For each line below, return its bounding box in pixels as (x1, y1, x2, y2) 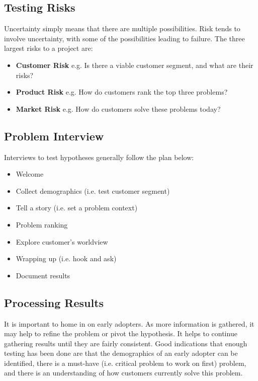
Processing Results (4, 294, 104, 310)
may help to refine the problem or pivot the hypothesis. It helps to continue (4, 328, 237, 339)
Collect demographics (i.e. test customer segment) (16, 185, 170, 196)
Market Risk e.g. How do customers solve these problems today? (16, 103, 221, 114)
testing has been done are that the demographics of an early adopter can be (4, 348, 238, 358)
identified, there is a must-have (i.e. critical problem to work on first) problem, (4, 357, 246, 368)
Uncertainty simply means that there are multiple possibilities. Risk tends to (4, 23, 240, 34)
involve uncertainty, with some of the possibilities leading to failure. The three (4, 33, 245, 43)
